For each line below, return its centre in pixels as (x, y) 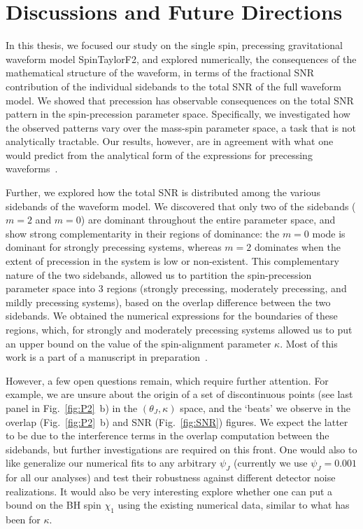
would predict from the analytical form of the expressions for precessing (159, 154)
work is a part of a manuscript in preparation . (107, 357)
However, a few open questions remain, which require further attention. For (167, 380)
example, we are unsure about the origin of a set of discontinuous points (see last (179, 394)
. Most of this (309, 343)
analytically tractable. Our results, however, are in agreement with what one (170, 141)
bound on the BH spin (54, 505)
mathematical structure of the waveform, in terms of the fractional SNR (160, 73)
